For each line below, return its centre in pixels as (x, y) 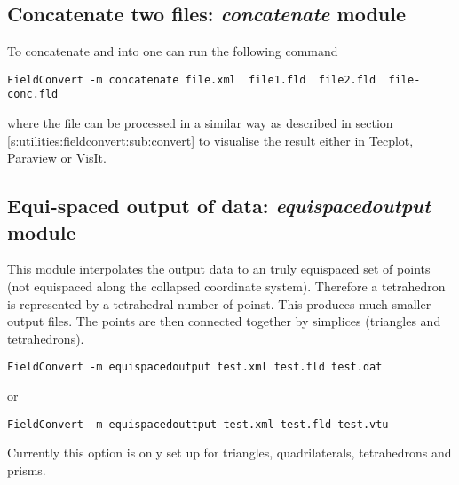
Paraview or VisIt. (57, 158)
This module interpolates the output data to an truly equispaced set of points (219, 269)
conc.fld (33, 95)
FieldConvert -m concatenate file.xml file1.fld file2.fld (192, 80)
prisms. (27, 469)
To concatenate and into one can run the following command (173, 51)
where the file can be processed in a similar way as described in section (200, 123)
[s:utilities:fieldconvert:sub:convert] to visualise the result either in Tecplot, (210, 140)
